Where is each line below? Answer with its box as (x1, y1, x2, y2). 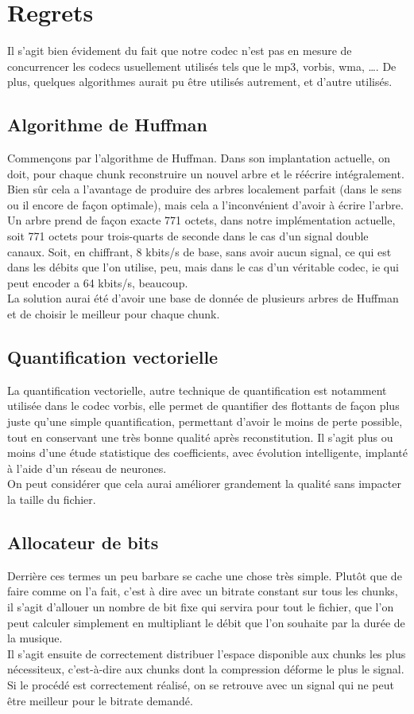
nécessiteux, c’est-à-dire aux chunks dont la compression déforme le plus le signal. (7, 661, 404, 677)
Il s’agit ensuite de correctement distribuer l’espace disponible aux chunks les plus (7, 645, 406, 661)
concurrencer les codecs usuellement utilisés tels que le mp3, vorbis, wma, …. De (7, 57, 397, 74)
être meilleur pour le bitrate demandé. (7, 692, 193, 708)
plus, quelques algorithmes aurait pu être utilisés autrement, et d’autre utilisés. (7, 73, 393, 90)
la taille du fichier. (7, 491, 96, 507)
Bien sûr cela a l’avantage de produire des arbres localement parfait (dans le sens (7, 181, 402, 197)
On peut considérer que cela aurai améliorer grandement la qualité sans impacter (7, 475, 401, 492)
